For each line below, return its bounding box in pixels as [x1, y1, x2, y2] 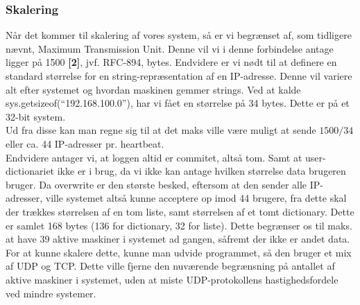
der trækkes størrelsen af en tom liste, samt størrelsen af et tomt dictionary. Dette [6, 204, 354, 218]
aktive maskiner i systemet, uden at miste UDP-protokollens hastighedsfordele [6, 272, 338, 286]
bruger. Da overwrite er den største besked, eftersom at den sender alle [6, 177, 307, 191]
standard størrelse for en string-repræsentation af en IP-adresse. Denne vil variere [6, 69, 352, 82]
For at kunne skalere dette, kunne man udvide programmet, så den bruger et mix [6, 245, 352, 259]
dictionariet [6, 164, 55, 178]
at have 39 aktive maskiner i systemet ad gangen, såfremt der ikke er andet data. [6, 232, 350, 246]
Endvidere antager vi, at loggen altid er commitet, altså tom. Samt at [6, 150, 302, 164]
